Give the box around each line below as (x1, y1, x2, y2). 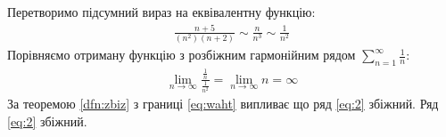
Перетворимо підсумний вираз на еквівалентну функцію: (7, 3, 316, 20)
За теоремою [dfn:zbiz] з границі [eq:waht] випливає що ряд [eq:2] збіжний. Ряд (7, 94, 439, 113)
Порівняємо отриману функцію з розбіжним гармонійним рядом (7, 45, 356, 64)
